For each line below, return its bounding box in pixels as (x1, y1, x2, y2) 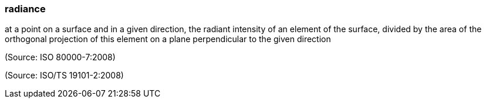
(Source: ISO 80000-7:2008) (5, 52, 116, 63)
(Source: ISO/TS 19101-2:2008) (5, 70, 124, 81)
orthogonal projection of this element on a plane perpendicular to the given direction (5, 34, 331, 44)
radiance (5, 3, 46, 15)
